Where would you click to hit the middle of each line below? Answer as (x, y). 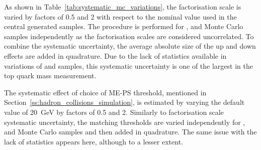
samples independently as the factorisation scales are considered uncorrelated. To (129, 36)
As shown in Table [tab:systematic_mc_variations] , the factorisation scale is (123, 7)
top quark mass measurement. (50, 76)
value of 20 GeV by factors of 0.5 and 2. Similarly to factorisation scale (114, 112)
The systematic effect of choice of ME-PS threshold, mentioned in (105, 92)
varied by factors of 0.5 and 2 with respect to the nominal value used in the (120, 16)
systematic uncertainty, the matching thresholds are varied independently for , (125, 122)
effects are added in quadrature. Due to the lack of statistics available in (115, 55)
